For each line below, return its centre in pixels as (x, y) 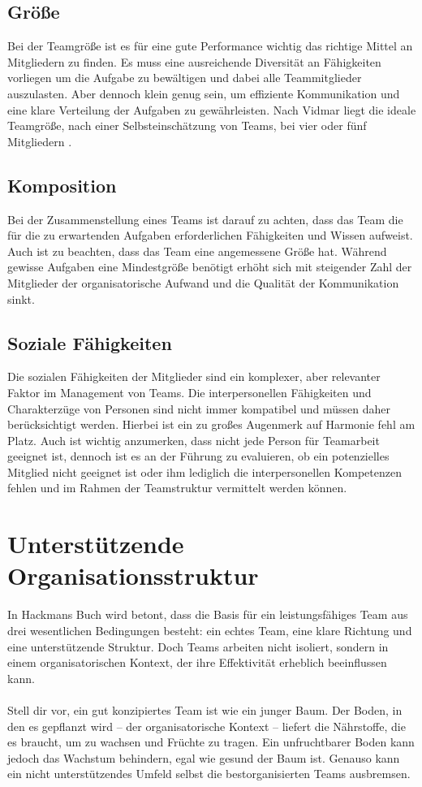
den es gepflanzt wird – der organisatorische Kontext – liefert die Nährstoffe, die (207, 726)
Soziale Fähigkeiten (90, 342)
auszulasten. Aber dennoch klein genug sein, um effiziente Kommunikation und (204, 93)
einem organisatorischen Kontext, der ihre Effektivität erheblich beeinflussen (197, 662)
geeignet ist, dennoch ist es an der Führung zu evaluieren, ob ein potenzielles (198, 456)
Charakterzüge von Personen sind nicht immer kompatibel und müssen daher (199, 408)
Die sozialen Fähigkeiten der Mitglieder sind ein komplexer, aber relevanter (194, 376)
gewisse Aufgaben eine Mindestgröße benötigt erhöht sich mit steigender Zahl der (210, 267)
